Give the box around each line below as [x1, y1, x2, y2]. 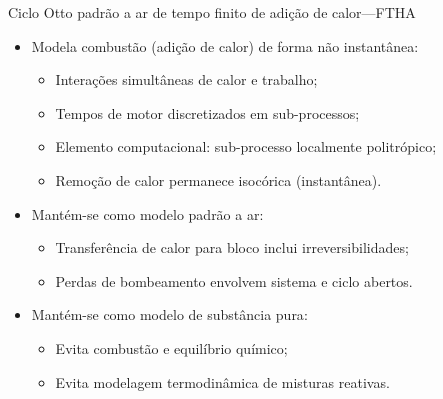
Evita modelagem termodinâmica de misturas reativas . [55, 371, 390, 392]
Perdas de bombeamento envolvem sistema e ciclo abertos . [55, 270, 413, 291]
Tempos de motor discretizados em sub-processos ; [55, 102, 360, 123]
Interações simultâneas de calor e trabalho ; [55, 69, 318, 90]
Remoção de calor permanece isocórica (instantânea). [55, 169, 382, 190]
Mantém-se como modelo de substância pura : [31, 304, 308, 325]
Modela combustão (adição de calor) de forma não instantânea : [31, 35, 419, 56]
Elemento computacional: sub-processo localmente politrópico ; [55, 136, 437, 157]
